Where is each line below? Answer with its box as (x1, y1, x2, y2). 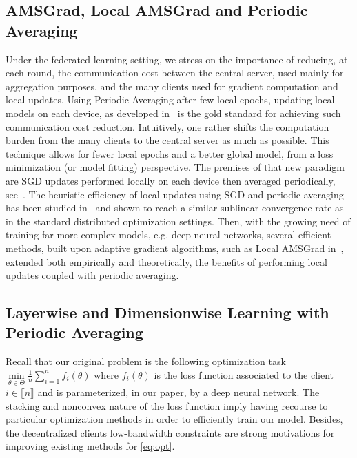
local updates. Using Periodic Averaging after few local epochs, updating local (6, 92, 335, 107)
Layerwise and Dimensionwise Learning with (6, 302, 329, 323)
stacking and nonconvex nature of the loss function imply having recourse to (6, 398, 328, 413)
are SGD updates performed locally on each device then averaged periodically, (6, 173, 336, 187)
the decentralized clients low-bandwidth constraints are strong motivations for (6, 425, 335, 439)
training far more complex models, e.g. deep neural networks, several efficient (6, 227, 331, 242)
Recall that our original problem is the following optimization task (6, 354, 286, 368)
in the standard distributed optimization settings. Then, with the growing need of (6, 214, 351, 228)
